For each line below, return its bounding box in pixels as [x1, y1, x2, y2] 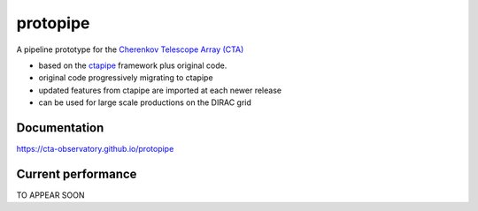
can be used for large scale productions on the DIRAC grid [38, 97, 251, 108]
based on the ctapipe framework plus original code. [38, 60, 227, 71]
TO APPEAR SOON [16, 190, 85, 200]
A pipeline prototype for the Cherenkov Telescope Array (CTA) [16, 44, 244, 55]
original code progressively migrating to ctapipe [38, 72, 213, 83]
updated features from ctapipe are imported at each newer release [38, 85, 282, 95]
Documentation [16, 120, 104, 135]
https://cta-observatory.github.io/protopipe [16, 144, 174, 154]
